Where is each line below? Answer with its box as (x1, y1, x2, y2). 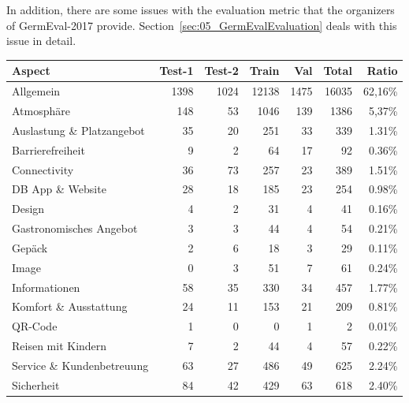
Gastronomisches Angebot (12, 220, 138, 237)
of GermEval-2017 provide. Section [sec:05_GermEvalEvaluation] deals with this (6, 17, 397, 33)
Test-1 (159, 62, 194, 79)
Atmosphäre (12, 102, 71, 118)
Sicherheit (12, 376, 60, 393)
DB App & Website (12, 181, 106, 197)
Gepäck (12, 239, 48, 256)
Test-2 (204, 62, 239, 79)
